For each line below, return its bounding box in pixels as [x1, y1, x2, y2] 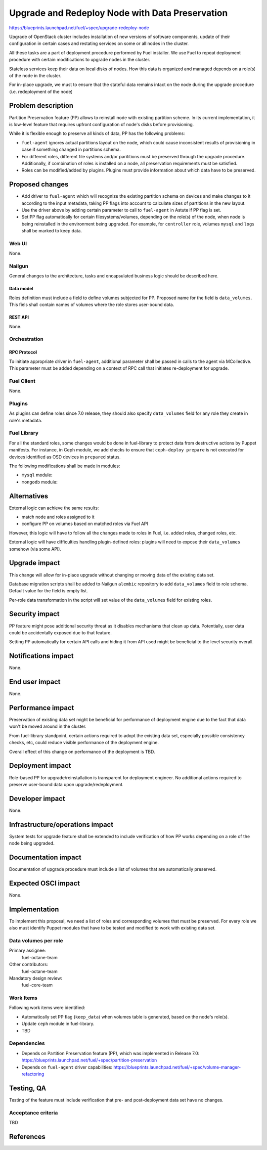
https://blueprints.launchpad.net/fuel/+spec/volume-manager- [113, 1064, 241, 1070]
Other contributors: [9, 962, 48, 968]
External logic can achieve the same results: [9, 505, 99, 511]
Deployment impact [9, 761, 71, 770]
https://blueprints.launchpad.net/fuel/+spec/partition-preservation [21, 1057, 157, 1063]
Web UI [9, 240, 27, 247]
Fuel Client [9, 377, 36, 384]
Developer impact [9, 794, 65, 803]
